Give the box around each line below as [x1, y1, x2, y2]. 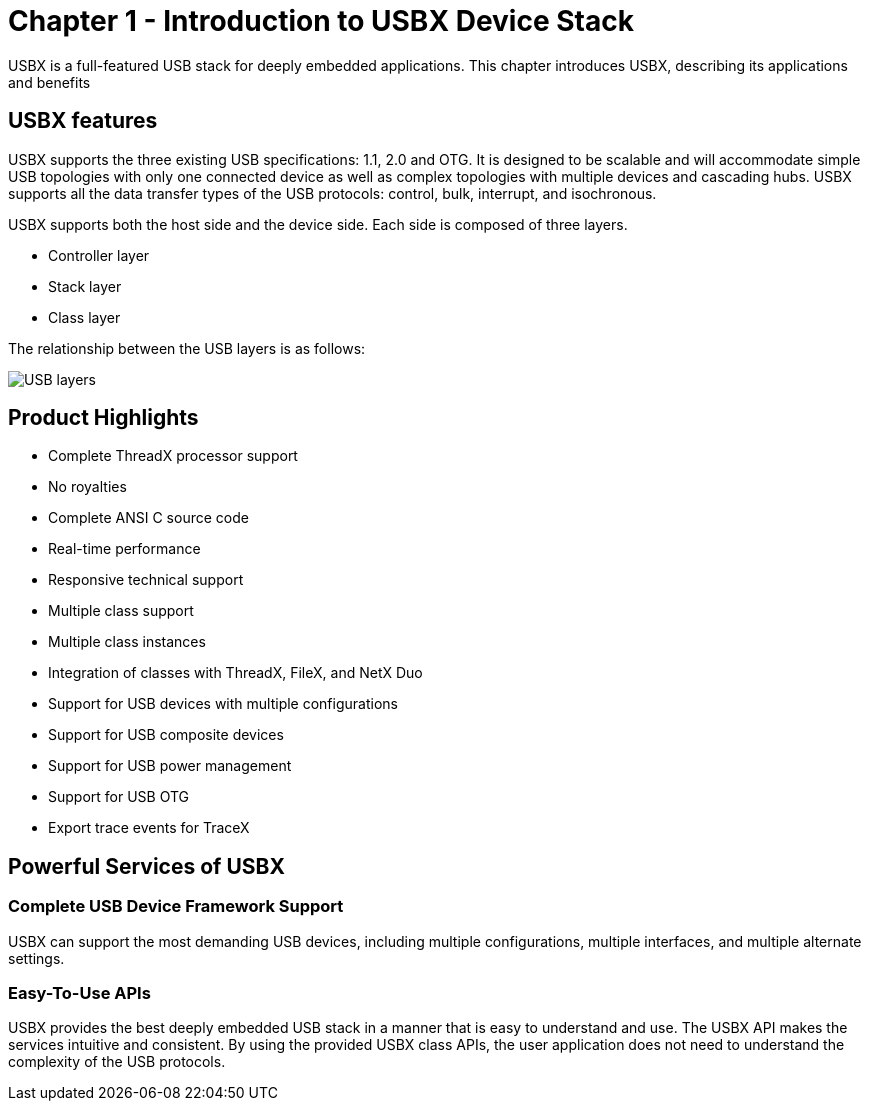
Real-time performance [48, 540, 201, 558]
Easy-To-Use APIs [8, 983, 151, 1004]
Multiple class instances [48, 633, 206, 651]
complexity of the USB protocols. [8, 1053, 226, 1071]
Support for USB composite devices [48, 726, 284, 744]
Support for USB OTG [48, 788, 190, 806]
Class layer [48, 308, 121, 326]
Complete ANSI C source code [48, 509, 249, 527]
